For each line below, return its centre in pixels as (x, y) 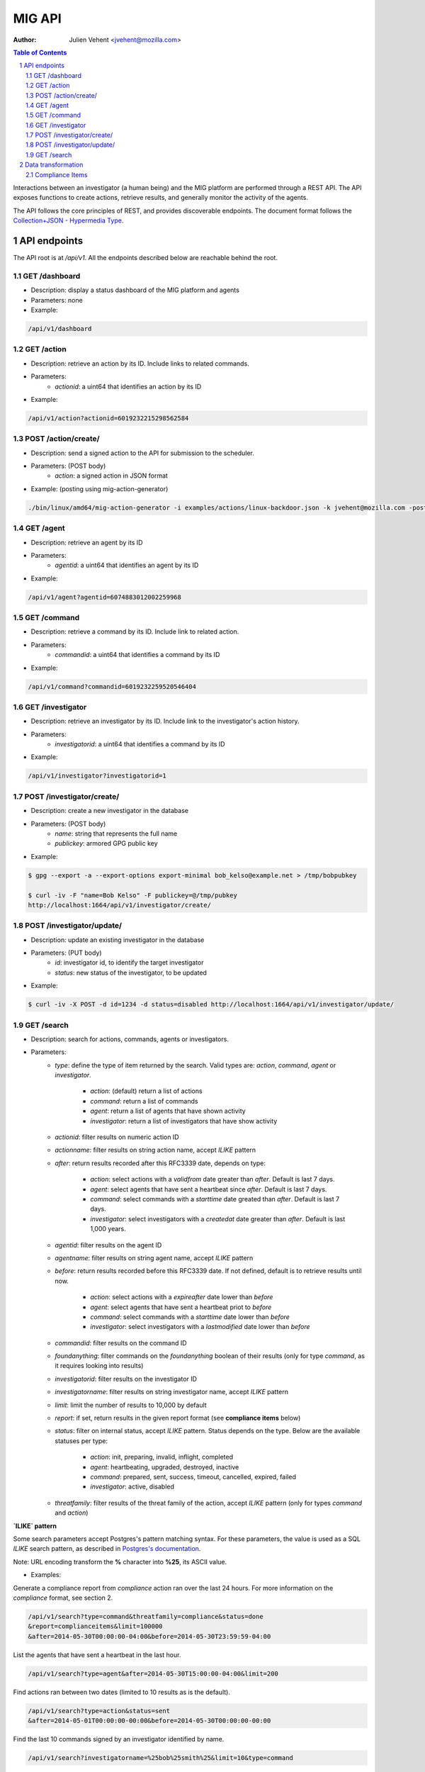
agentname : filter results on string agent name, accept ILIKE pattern (154, 1257)
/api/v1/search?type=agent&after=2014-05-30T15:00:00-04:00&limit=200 (153, 1673)
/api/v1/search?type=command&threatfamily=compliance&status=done (146, 1616)
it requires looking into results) (99, 1366)
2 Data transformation (51, 165)
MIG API (37, 18)
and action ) (72, 1513)
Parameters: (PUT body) (66, 953)
